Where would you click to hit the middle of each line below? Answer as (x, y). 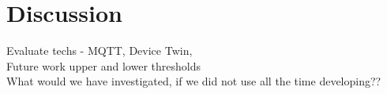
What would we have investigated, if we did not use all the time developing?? (194, 81)
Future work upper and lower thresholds (103, 65)
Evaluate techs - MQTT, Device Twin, (100, 51)
